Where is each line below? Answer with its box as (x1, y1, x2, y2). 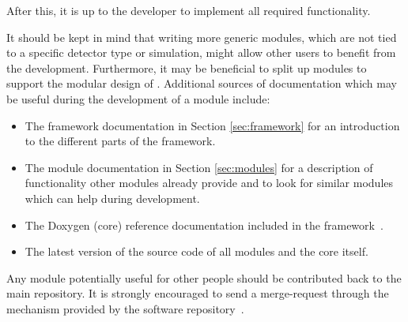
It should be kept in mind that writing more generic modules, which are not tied (6, 28, 397, 45)
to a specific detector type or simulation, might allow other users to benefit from (6, 44, 396, 61)
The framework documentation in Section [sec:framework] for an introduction (25, 117, 400, 133)
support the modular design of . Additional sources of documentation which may (6, 75, 397, 92)
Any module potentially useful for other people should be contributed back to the (6, 269, 402, 286)
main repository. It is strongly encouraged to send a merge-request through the (6, 285, 389, 301)
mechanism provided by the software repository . (6, 300, 244, 316)
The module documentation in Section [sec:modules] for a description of (25, 159, 373, 175)
